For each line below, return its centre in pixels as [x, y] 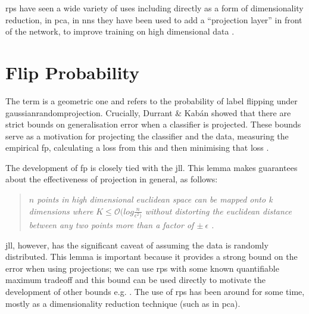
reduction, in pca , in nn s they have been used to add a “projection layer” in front [154, 19]
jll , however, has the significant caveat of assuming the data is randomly [137, 245]
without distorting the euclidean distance [219, 211]
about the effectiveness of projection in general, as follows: [112, 179]
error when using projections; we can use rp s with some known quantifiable [142, 268]
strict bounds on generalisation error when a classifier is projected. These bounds [153, 124]
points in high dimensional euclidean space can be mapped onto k [155, 199]
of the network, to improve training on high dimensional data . [120, 31]
